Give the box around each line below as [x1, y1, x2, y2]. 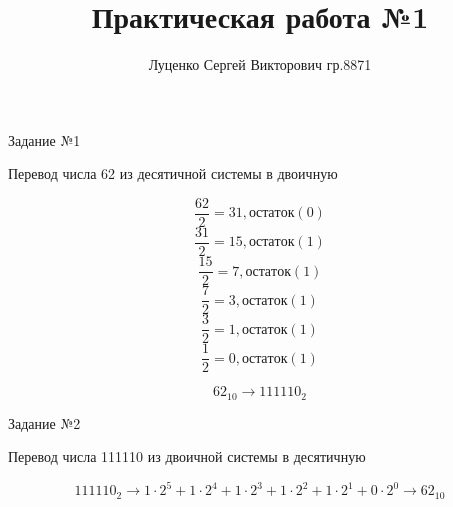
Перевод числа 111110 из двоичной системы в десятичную [8, 446, 366, 467]
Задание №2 [8, 412, 81, 433]
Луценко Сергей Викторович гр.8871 [148, 54, 372, 75]
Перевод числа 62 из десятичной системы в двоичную [8, 163, 338, 184]
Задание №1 [8, 129, 81, 150]
